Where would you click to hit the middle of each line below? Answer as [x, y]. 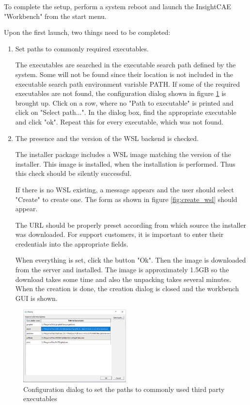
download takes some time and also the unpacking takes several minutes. [123, 279]
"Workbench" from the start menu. [55, 16]
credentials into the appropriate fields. [72, 243]
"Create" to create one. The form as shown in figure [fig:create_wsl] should [126, 199]
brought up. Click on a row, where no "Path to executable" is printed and [124, 102]
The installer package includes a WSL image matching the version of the [123, 154]
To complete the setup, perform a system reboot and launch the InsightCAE [117, 6]
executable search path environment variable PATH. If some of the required [128, 84]
